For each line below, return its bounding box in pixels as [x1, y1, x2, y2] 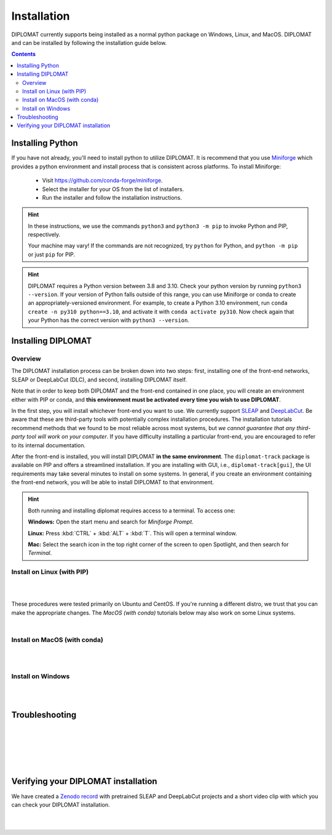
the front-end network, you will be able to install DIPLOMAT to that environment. [11, 479, 215, 486]
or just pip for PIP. [28, 251, 75, 258]
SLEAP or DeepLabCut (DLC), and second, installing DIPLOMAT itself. [11, 375, 188, 383]
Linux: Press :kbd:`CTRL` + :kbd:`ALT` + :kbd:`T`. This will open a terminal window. [28, 529, 237, 537]
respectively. [28, 231, 61, 238]
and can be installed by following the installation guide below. [11, 39, 167, 46]
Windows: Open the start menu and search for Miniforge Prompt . [28, 518, 194, 525]
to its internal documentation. [11, 441, 86, 449]
